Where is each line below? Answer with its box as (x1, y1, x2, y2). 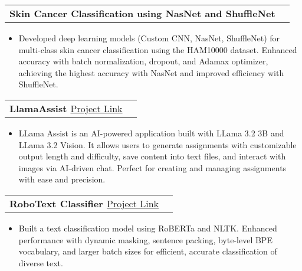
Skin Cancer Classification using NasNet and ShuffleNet (9, 6, 275, 20)
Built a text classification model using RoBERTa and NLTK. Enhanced (18, 221, 277, 234)
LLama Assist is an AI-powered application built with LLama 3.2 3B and (18, 126, 284, 139)
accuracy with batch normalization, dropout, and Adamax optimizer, (18, 55, 268, 67)
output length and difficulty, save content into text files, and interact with (18, 150, 286, 162)
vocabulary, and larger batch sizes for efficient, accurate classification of (18, 245, 277, 257)
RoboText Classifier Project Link (9, 196, 159, 210)
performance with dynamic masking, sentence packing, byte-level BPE (18, 233, 273, 246)
